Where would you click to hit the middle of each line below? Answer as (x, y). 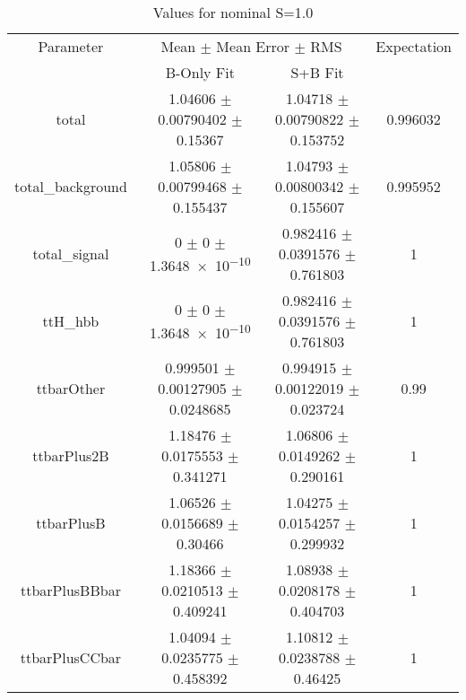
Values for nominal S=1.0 (233, 12)
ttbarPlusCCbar (71, 657)
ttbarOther (71, 388)
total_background (71, 186)
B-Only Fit (200, 72)
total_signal (71, 254)
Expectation (414, 46)
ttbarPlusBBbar (70, 590)
